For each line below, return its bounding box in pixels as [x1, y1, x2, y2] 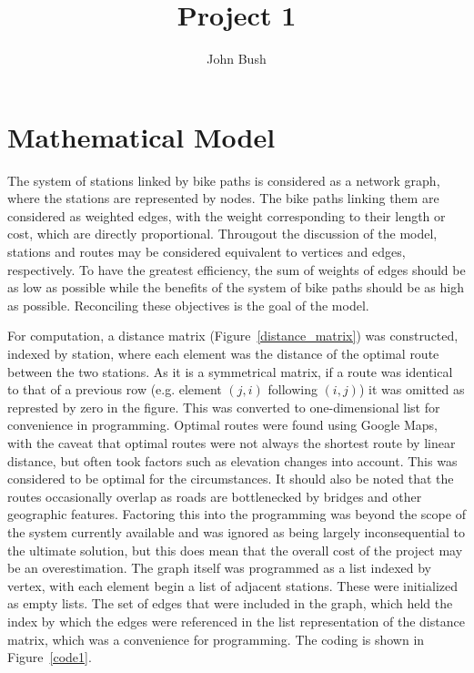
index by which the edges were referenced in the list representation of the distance [7, 611, 465, 630]
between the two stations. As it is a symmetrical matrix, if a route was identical [7, 362, 453, 381]
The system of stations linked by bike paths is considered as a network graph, [7, 170, 440, 189]
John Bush [207, 49, 267, 68]
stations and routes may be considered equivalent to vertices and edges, [7, 242, 406, 261]
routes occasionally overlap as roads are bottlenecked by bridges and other [7, 486, 422, 505]
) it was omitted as [358, 380, 465, 399]
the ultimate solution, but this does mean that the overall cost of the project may [7, 540, 463, 559]
